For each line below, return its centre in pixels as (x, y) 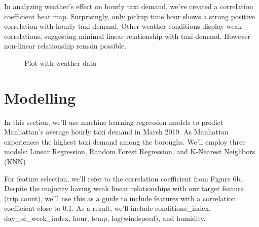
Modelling (40, 97)
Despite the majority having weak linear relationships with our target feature (124, 188)
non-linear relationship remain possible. (65, 46)
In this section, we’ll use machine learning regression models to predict (114, 122)
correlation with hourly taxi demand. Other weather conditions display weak (123, 26)
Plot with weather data (61, 62)
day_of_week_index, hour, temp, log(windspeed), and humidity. (105, 218)
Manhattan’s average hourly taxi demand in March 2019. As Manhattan (116, 132)
